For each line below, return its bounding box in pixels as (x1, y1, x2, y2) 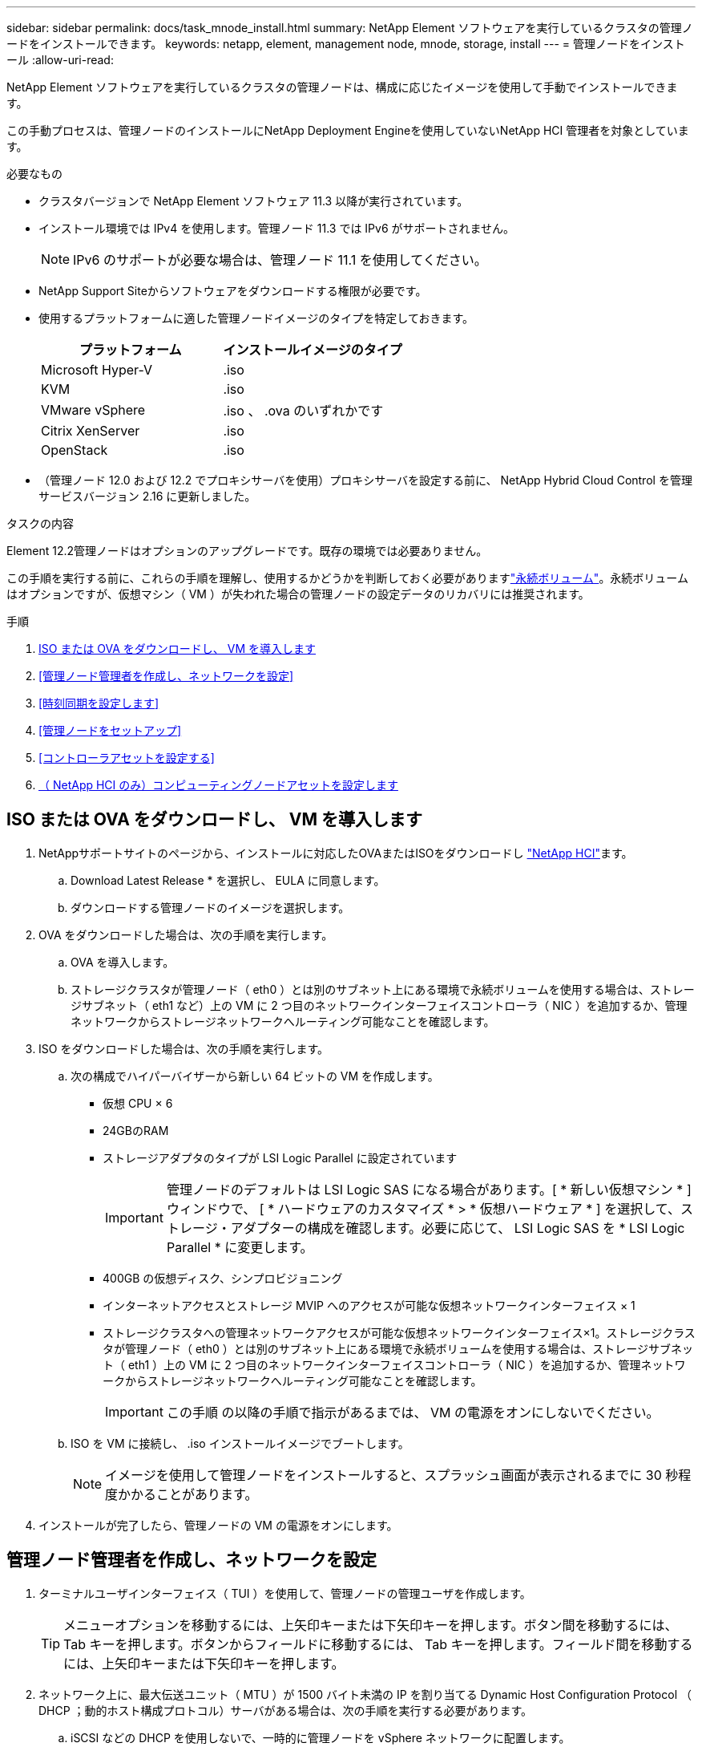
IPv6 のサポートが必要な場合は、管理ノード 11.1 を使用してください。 (73, 252, 487, 268)
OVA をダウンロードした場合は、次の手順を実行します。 (38, 927, 333, 942)
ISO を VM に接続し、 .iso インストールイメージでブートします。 (71, 1436, 409, 1450)
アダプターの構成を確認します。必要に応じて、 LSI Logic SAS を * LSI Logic (230, 1219, 685, 1236)
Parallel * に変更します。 (166, 1238, 313, 1255)
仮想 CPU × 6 (103, 1096, 173, 1110)
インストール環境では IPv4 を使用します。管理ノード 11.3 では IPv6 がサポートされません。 (38, 221, 515, 235)
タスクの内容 (6, 517, 74, 530)
